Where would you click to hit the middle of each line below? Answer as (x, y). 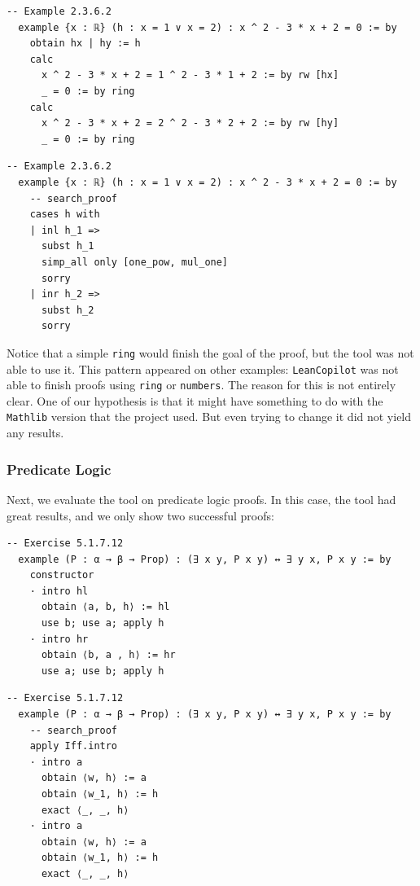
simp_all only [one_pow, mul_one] (135, 262)
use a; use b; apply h (103, 671)
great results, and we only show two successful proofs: (140, 515)
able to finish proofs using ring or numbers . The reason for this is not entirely (201, 385)
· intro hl (59, 591)
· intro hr (59, 639)
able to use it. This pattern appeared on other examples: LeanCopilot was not (203, 368)
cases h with (65, 215)
